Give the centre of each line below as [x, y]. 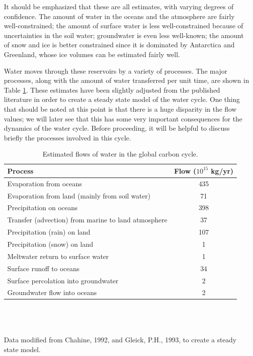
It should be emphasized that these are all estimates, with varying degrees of [119, 6]
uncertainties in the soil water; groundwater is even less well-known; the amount [124, 35]
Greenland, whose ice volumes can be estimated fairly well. [92, 54]
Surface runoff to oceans [43, 268]
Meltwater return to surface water [58, 256]
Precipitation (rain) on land [49, 232]
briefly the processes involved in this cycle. [68, 137]
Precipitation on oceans [42, 208]
